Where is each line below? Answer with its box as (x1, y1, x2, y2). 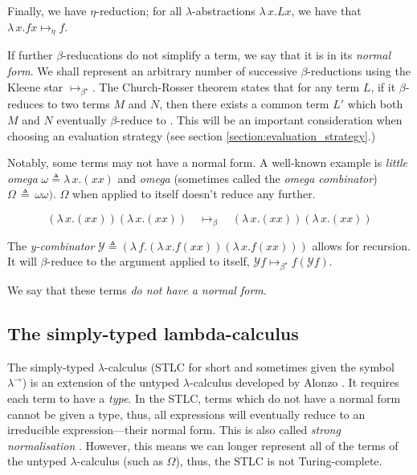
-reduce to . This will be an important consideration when (117, 111, 403, 128)
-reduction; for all (96, 2, 182, 18)
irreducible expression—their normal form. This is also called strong (7, 421, 341, 438)
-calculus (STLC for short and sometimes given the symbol (104, 358, 395, 375)
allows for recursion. (312, 237, 411, 254)
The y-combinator (7, 237, 95, 254)
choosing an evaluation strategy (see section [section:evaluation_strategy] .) (7, 127, 376, 144)
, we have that (291, 2, 362, 18)
